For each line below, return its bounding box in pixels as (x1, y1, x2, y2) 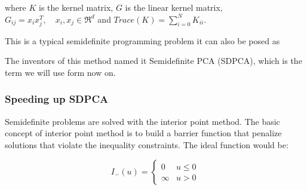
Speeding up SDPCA (5, 91, 109, 106)
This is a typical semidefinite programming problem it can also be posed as (5, 34, 280, 47)
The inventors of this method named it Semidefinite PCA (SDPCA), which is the (5, 54, 302, 67)
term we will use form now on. (5, 66, 116, 78)
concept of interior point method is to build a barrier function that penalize (5, 127, 282, 139)
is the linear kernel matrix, (125, 1, 223, 13)
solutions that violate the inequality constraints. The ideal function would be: (5, 138, 288, 151)
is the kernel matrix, (39, 1, 113, 13)
